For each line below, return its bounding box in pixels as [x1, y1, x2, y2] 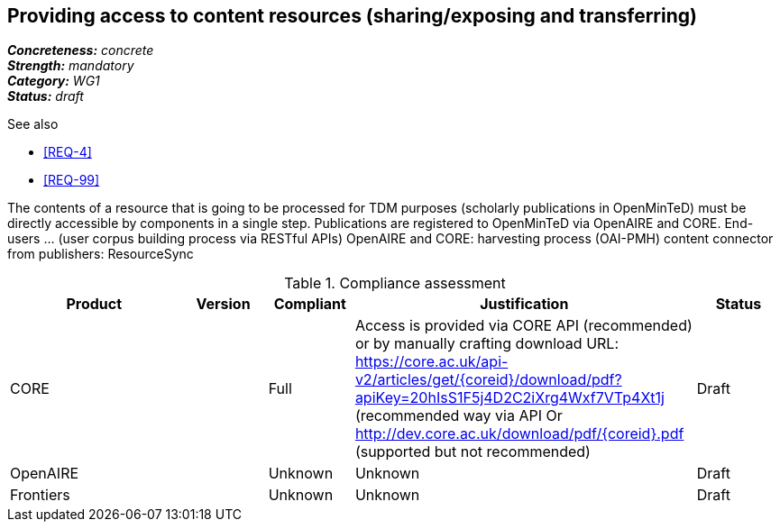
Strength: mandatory [7, 58, 134, 74]
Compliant [273, 295, 346, 314]
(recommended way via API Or [354, 406, 563, 425]
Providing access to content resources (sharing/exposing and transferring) [7, 5, 697, 27]
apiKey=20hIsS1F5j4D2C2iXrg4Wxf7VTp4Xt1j [354, 388, 665, 407]
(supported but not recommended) [354, 442, 591, 461]
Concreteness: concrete [7, 42, 154, 59]
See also [7, 116, 59, 132]
